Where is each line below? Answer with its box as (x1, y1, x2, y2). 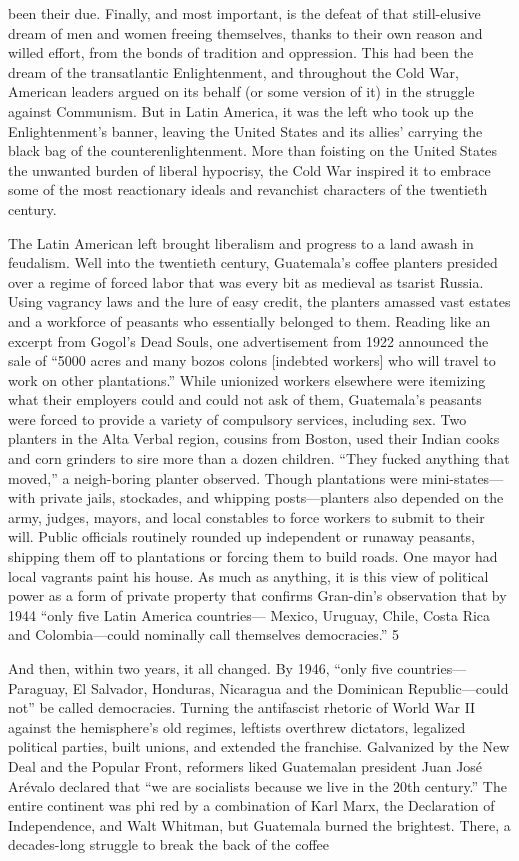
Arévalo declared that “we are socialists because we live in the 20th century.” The (8, 775, 507, 796)
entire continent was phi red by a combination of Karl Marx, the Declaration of (8, 795, 495, 816)
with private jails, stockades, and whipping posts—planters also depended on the (8, 487, 504, 508)
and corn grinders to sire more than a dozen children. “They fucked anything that (8, 448, 510, 469)
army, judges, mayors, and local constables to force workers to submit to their (8, 506, 485, 527)
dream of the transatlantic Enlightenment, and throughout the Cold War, (8, 61, 459, 82)
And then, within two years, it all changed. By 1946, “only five (8, 658, 393, 678)
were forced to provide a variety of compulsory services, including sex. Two (8, 408, 467, 429)
